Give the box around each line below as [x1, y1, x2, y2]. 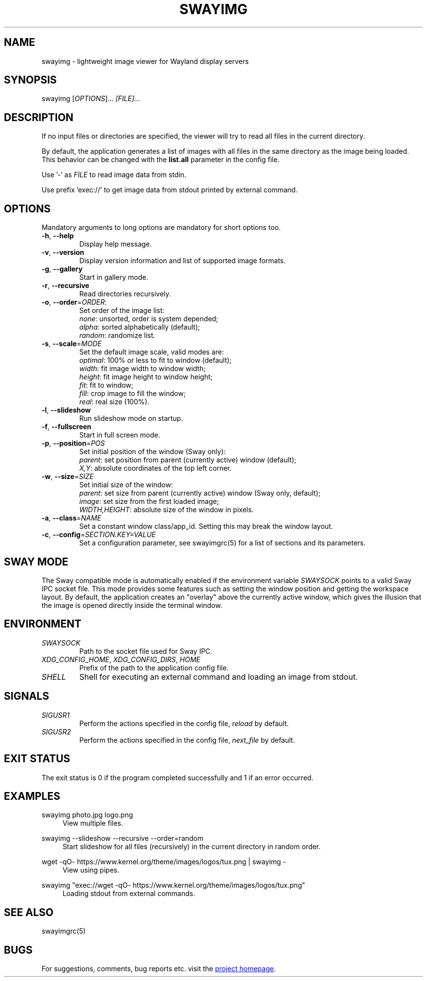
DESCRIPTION [4, 111, 74, 124]
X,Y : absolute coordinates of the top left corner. [79, 464, 232, 473]
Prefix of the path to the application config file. [79, 663, 229, 672]
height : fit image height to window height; [79, 373, 213, 381]
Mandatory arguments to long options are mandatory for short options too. [41, 223, 281, 232]
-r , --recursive [41, 281, 90, 290]
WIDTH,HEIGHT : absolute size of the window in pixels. [79, 505, 254, 514]
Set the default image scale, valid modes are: [79, 348, 224, 356]
